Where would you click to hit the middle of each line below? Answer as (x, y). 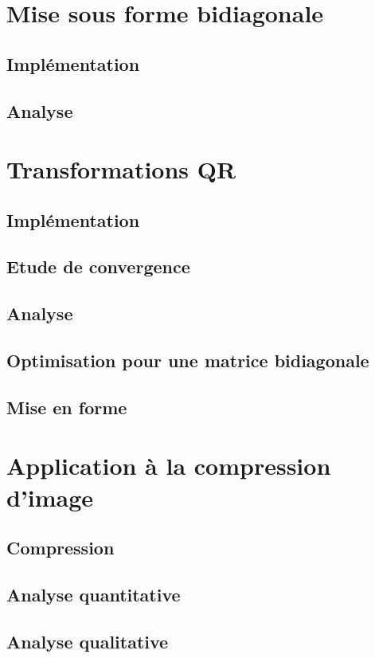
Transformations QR (121, 169)
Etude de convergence (98, 266)
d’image (50, 497)
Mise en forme (67, 407)
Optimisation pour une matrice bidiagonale (188, 360)
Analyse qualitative (88, 641)
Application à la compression (169, 466)
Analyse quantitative (94, 594)
